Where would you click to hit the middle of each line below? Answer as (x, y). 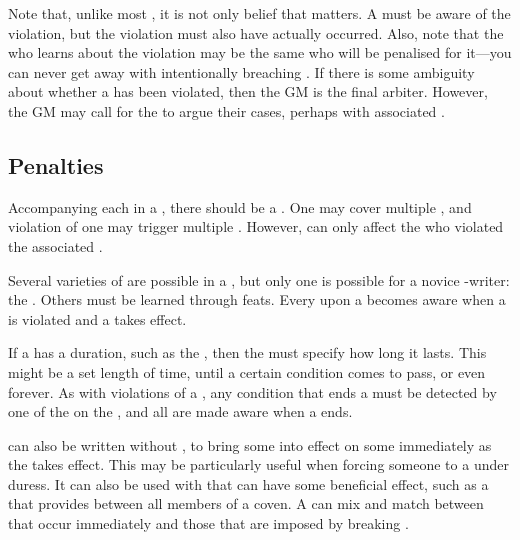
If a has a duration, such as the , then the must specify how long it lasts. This (247, 352)
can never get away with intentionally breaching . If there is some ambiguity (241, 71)
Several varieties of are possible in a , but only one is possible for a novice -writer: (259, 279)
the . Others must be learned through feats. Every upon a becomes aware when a (257, 299)
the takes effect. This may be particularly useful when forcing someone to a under (258, 464)
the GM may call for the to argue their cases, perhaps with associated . (226, 110)
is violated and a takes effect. (97, 318)
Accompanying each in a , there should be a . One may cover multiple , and (240, 206)
